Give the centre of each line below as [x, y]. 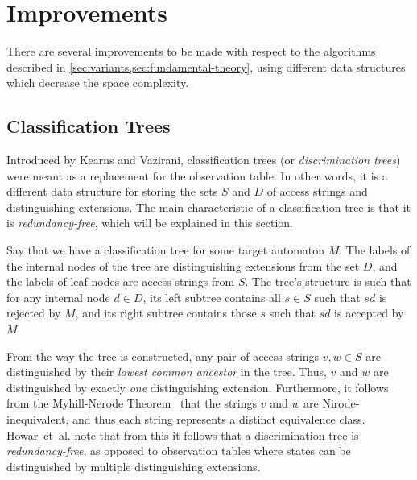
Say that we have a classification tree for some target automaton [166, 250]
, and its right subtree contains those [166, 313]
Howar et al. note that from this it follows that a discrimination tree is [183, 434]
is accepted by [369, 313]
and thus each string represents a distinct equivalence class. [219, 419]
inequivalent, [38, 419]
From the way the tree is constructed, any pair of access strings [163, 356]
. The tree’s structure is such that [328, 281]
